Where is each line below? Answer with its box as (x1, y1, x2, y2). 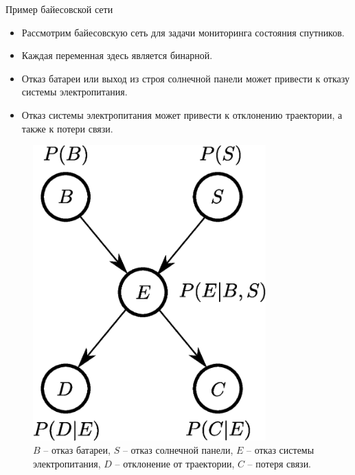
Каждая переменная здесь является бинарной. (21, 48, 213, 62)
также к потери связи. (21, 121, 113, 135)
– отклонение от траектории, (115, 456, 235, 470)
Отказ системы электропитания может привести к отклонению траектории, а (21, 107, 343, 121)
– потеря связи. (247, 456, 312, 470)
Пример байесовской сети (5, 2, 113, 16)
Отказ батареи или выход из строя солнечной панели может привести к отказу (21, 71, 350, 85)
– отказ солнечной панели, (122, 443, 233, 457)
